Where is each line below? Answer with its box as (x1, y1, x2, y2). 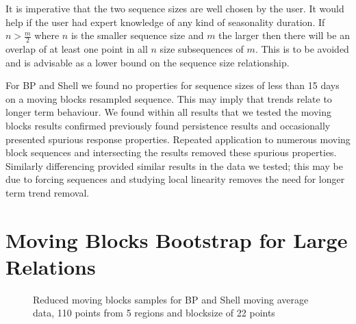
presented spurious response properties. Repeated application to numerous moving (5, 132, 351, 146)
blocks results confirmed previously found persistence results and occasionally (5, 118, 331, 132)
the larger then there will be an (218, 28, 350, 42)
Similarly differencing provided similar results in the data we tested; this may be (5, 158, 343, 173)
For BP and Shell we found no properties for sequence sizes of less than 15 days (5, 78, 340, 92)
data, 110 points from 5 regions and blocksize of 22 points (33, 306, 275, 320)
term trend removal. (5, 185, 90, 199)
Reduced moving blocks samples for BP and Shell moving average (33, 292, 309, 306)
